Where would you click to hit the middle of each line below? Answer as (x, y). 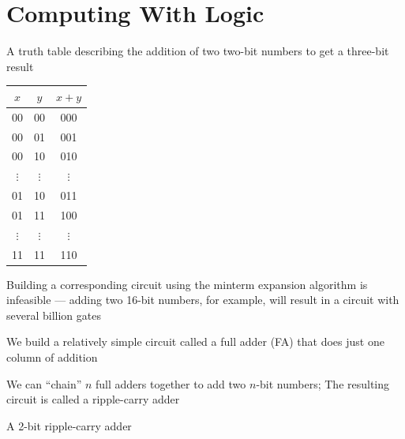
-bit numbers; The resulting (323, 383)
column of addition (52, 357)
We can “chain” (44, 383)
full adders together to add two (171, 383)
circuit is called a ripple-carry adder (93, 399)
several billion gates (54, 315)
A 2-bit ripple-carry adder (69, 425)
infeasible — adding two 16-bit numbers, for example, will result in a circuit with (203, 300)
